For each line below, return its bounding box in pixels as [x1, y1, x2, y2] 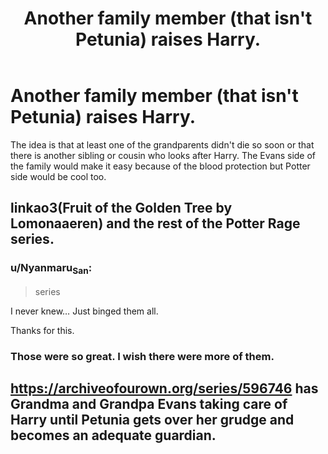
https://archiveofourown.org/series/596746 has [10, 380, 319, 397]
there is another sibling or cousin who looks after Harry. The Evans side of [10, 149, 317, 161]
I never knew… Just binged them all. [10, 305, 159, 317]
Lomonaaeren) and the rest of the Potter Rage [10, 215, 301, 232]
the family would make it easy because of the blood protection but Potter [10, 160, 311, 172]
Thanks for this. [10, 324, 75, 336]
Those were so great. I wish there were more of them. [10, 349, 275, 363]
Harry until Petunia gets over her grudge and [10, 412, 295, 429]
